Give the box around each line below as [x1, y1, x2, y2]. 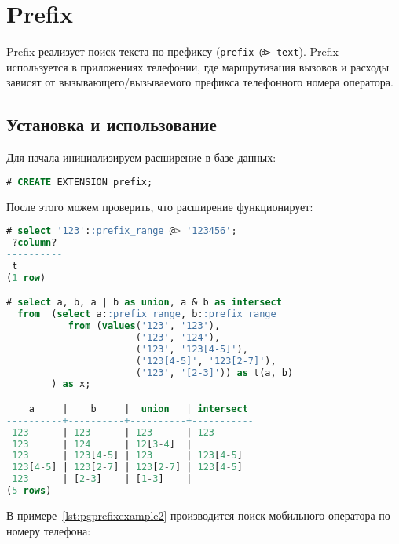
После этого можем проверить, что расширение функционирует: [6, 198, 313, 214]
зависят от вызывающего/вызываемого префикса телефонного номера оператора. [6, 74, 394, 90]
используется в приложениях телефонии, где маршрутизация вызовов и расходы [6, 58, 390, 75]
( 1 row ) [6, 272, 46, 283]
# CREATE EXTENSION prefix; [6, 176, 153, 188]
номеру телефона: [6, 522, 91, 539]
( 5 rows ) [6, 485, 52, 497]
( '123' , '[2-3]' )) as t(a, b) [135, 367, 294, 378]
